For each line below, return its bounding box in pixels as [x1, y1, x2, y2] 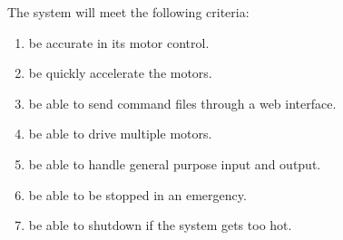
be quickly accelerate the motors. [28, 63, 212, 82]
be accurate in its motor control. [28, 33, 210, 52]
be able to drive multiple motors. [28, 124, 212, 143]
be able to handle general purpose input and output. [28, 154, 321, 173]
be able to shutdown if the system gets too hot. [28, 216, 292, 235]
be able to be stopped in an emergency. [28, 185, 247, 204]
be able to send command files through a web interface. [28, 93, 337, 112]
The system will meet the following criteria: [7, 3, 250, 21]
